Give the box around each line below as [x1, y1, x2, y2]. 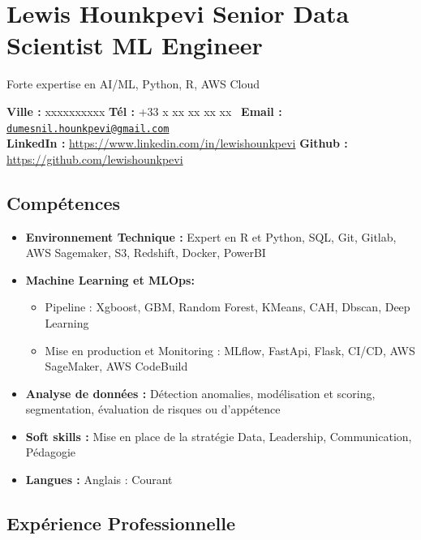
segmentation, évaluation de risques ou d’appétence [25, 401, 281, 418]
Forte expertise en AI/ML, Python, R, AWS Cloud [6, 75, 260, 92]
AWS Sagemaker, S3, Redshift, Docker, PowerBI [25, 244, 266, 261]
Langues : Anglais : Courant [25, 471, 173, 488]
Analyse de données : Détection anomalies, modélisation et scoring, [25, 384, 376, 401]
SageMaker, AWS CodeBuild [45, 358, 188, 375]
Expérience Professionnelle [6, 511, 235, 536]
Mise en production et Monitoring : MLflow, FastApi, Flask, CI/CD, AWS [45, 341, 415, 358]
